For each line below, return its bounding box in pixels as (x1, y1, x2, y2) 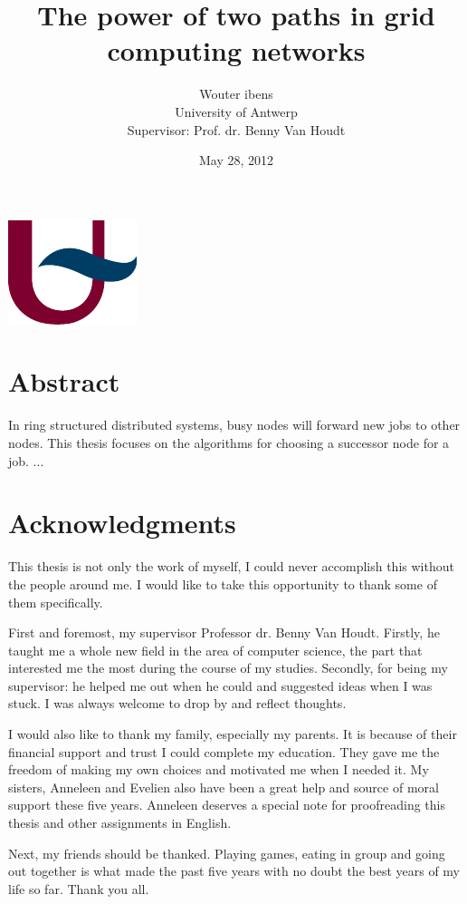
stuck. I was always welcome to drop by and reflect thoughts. (8, 694, 347, 713)
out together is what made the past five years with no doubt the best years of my (8, 861, 461, 880)
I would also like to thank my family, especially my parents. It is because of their (8, 724, 457, 744)
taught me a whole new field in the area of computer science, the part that (8, 640, 423, 659)
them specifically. (8, 592, 103, 611)
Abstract (8, 363, 120, 400)
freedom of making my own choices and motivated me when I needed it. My (8, 760, 429, 779)
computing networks (107, 32, 366, 69)
